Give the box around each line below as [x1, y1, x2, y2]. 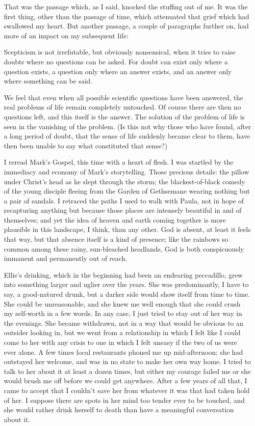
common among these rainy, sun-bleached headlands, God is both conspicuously [4, 243, 244, 254]
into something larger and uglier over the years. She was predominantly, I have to [4, 279, 249, 289]
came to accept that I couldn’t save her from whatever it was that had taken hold [4, 385, 250, 395]
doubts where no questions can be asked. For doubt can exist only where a [4, 56, 228, 66]
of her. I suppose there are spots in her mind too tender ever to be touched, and [4, 395, 245, 405]
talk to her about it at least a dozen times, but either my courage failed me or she [4, 366, 251, 376]
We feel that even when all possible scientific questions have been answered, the [4, 92, 243, 102]
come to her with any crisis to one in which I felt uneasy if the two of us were [4, 337, 237, 347]
